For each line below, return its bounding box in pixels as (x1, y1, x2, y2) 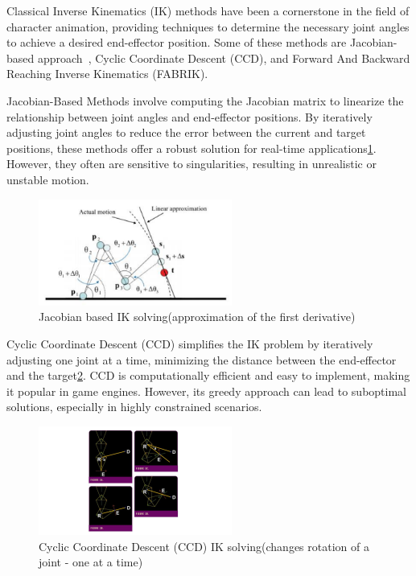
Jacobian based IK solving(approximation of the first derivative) (39, 308, 356, 325)
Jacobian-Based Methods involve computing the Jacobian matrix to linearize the (6, 92, 404, 109)
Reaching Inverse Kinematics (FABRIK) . (6, 65, 208, 82)
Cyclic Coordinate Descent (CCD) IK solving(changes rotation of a (39, 537, 369, 554)
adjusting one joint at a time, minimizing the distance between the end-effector (6, 351, 397, 368)
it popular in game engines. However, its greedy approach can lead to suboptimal (6, 382, 406, 399)
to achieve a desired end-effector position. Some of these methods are (6, 34, 347, 51)
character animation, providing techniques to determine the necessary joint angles (6, 18, 410, 35)
